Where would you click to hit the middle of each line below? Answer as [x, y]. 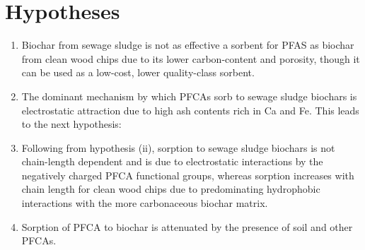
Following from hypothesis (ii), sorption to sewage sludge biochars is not [178, 147]
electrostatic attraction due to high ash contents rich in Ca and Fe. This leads [190, 110]
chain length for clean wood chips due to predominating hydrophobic [171, 189]
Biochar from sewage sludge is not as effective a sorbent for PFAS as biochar [188, 45]
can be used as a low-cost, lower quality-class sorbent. [138, 72]
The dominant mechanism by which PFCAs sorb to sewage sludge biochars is [189, 96]
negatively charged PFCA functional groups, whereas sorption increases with [188, 175]
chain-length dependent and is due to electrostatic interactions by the [172, 161]
